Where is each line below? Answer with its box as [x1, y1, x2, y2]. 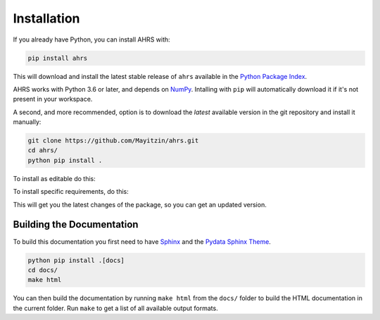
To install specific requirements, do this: [13, 187, 129, 196]
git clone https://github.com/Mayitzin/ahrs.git [27, 137, 199, 144]
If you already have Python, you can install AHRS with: [13, 35, 170, 44]
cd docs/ [27, 266, 58, 274]
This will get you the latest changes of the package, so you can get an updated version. [13, 200, 267, 209]
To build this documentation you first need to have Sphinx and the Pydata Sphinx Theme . [13, 237, 271, 246]
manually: [13, 118, 42, 126]
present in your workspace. [13, 95, 93, 104]
